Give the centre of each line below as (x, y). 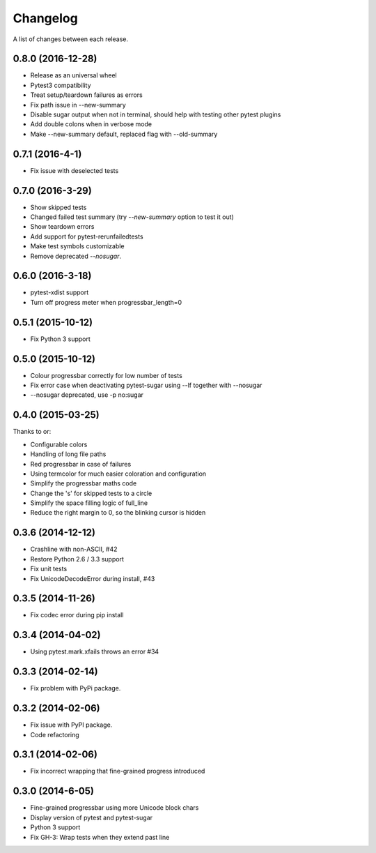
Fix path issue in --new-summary (78, 105)
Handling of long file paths (68, 454)
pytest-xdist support (60, 292)
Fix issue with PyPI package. (71, 725)
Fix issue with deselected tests (75, 170)
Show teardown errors (62, 227)
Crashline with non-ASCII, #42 (74, 549)
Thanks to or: (32, 432)
